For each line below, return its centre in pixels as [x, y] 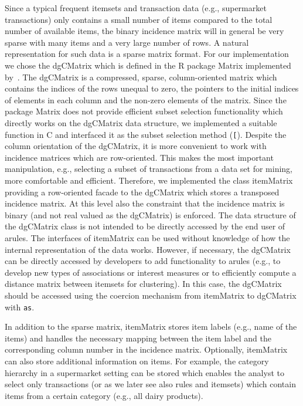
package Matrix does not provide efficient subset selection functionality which [144, 111]
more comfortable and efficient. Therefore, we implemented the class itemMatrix [149, 180]
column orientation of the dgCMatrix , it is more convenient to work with [136, 146]
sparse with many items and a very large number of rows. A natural [127, 42]
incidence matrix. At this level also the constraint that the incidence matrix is [145, 203]
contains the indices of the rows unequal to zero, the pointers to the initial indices [152, 88]
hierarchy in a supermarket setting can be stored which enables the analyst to [144, 372]
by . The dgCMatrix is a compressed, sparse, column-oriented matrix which [141, 77]
